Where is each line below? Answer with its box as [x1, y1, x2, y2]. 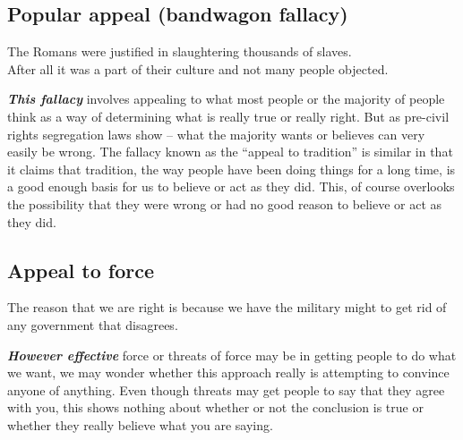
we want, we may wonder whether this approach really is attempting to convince [7, 363, 450, 382]
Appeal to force [7, 256, 155, 283]
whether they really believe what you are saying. [7, 415, 273, 434]
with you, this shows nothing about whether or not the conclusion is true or [7, 398, 424, 417]
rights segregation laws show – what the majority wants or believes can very [7, 124, 425, 143]
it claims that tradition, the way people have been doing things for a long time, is [7, 159, 456, 178]
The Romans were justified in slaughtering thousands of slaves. [7, 42, 352, 61]
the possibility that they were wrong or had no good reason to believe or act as [7, 194, 442, 213]
